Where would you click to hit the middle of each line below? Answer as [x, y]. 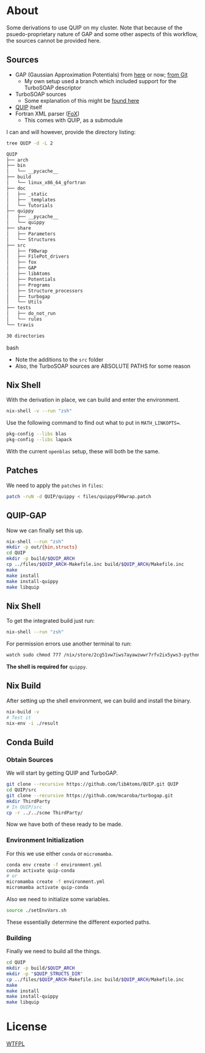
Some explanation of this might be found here [82, 100]
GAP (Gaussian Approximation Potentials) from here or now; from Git [101, 75]
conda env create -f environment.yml [54, 865]
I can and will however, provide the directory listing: [71, 132]
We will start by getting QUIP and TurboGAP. [62, 773]
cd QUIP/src [21, 790]
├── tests [19, 308]
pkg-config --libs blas [37, 434]
